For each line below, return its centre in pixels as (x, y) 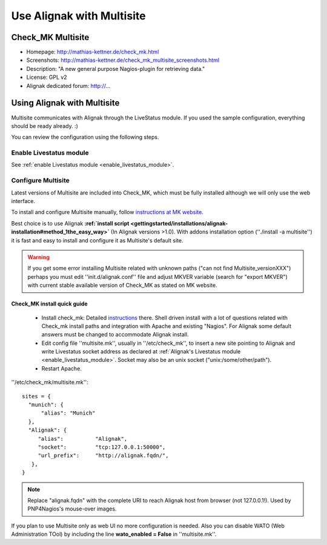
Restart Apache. (61, 368)
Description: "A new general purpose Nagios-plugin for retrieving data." (116, 69)
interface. (23, 201)
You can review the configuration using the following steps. (85, 137)
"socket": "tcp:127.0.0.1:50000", (102, 447)
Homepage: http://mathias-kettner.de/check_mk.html (93, 52)
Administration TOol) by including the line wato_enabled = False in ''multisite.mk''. (114, 534)
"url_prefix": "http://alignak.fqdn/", (103, 456)
